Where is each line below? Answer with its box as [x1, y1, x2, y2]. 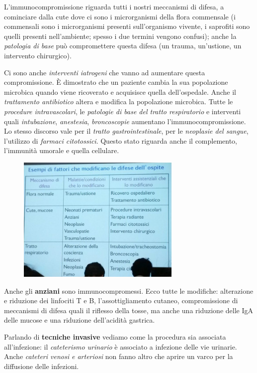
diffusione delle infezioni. [4, 361, 79, 371]
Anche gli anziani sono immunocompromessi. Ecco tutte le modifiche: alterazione [4, 285, 254, 296]
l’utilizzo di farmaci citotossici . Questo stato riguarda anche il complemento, [4, 135, 238, 146]
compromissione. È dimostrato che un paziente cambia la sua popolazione [4, 77, 228, 87]
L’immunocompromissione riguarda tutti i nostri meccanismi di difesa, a [4, 1, 224, 11]
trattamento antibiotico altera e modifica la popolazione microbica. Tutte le [4, 96, 233, 107]
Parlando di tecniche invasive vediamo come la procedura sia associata [4, 332, 226, 342]
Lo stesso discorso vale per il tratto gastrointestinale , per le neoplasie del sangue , [4, 126, 249, 136]
